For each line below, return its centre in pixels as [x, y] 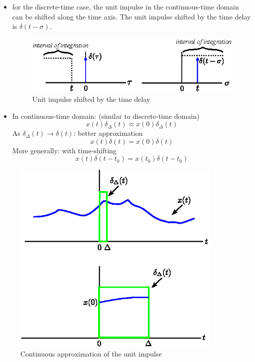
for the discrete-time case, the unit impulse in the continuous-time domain [126, 6]
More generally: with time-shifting [64, 150]
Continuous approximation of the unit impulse [91, 353]
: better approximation [108, 133]
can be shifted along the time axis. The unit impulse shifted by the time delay [131, 16]
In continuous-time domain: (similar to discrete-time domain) [106, 116]
